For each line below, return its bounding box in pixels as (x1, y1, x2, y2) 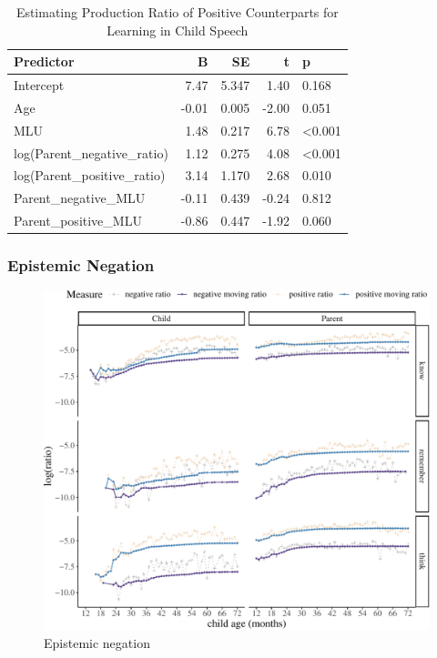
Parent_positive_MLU (14, 211, 142, 230)
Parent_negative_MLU (14, 188, 146, 208)
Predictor (14, 52, 75, 71)
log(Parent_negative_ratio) (14, 143, 168, 162)
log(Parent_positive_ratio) (14, 166, 166, 185)
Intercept (14, 76, 65, 95)
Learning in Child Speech (107, 20, 249, 39)
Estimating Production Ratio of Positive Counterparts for (15, 3, 339, 21)
